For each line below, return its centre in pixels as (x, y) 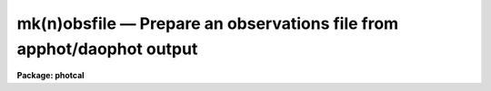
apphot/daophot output (107, 49)
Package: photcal (51, 76)
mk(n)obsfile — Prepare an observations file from (208, 23)
